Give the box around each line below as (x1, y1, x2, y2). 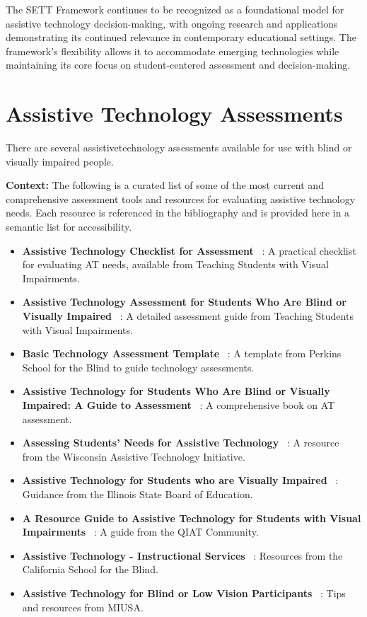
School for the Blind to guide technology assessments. (22, 359, 255, 374)
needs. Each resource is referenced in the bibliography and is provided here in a (6, 205, 350, 220)
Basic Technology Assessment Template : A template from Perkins (22, 346, 342, 361)
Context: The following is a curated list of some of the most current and (6, 178, 324, 192)
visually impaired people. (6, 154, 114, 168)
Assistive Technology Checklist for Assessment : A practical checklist (22, 243, 356, 258)
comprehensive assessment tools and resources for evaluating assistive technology (6, 191, 356, 206)
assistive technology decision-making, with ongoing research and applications (6, 16, 338, 30)
